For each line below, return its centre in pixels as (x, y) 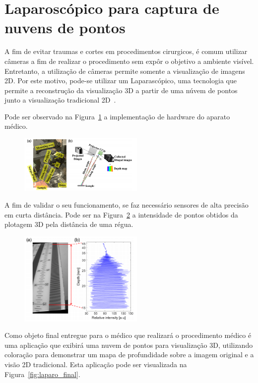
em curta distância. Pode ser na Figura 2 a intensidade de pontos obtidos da (121, 214)
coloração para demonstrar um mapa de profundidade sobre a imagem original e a (129, 355)
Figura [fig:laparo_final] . (42, 374)
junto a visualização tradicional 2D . (60, 100)
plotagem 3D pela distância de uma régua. (69, 224)
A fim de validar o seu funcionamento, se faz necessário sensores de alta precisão (127, 205)
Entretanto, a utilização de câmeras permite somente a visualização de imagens (125, 71)
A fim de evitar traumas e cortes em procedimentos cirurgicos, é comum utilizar (126, 51)
